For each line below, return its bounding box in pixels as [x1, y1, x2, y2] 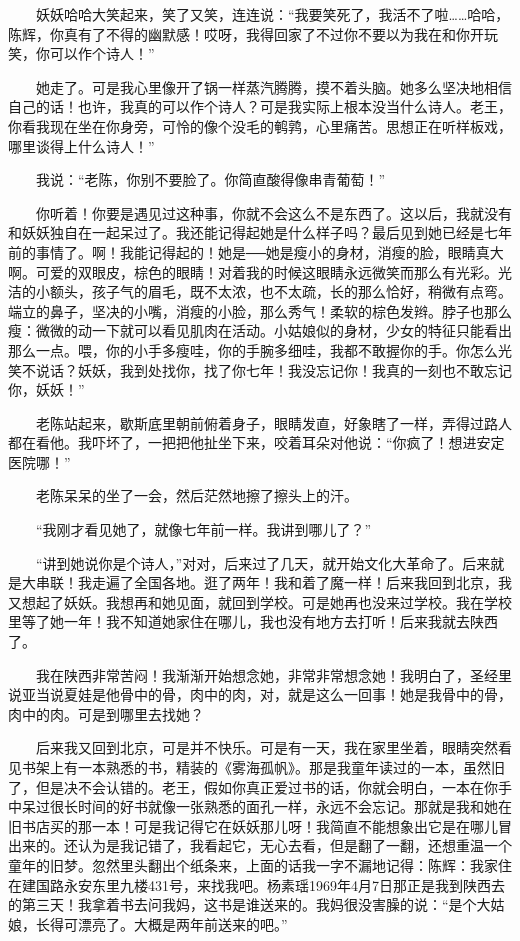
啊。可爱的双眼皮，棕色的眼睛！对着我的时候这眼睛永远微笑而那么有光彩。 [8, 261, 498, 282]
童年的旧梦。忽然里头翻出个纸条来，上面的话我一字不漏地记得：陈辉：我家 [8, 854, 498, 875]
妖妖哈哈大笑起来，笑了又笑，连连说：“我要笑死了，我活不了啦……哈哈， [35, 4, 510, 24]
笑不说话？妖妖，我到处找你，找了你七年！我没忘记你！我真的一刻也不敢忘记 [8, 359, 512, 380]
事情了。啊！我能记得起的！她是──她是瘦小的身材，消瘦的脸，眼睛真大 [35, 241, 504, 262]
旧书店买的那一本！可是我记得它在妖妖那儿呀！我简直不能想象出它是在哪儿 [8, 815, 498, 836]
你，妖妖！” [8, 379, 85, 400]
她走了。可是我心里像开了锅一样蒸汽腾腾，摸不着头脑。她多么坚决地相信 [35, 76, 512, 97]
